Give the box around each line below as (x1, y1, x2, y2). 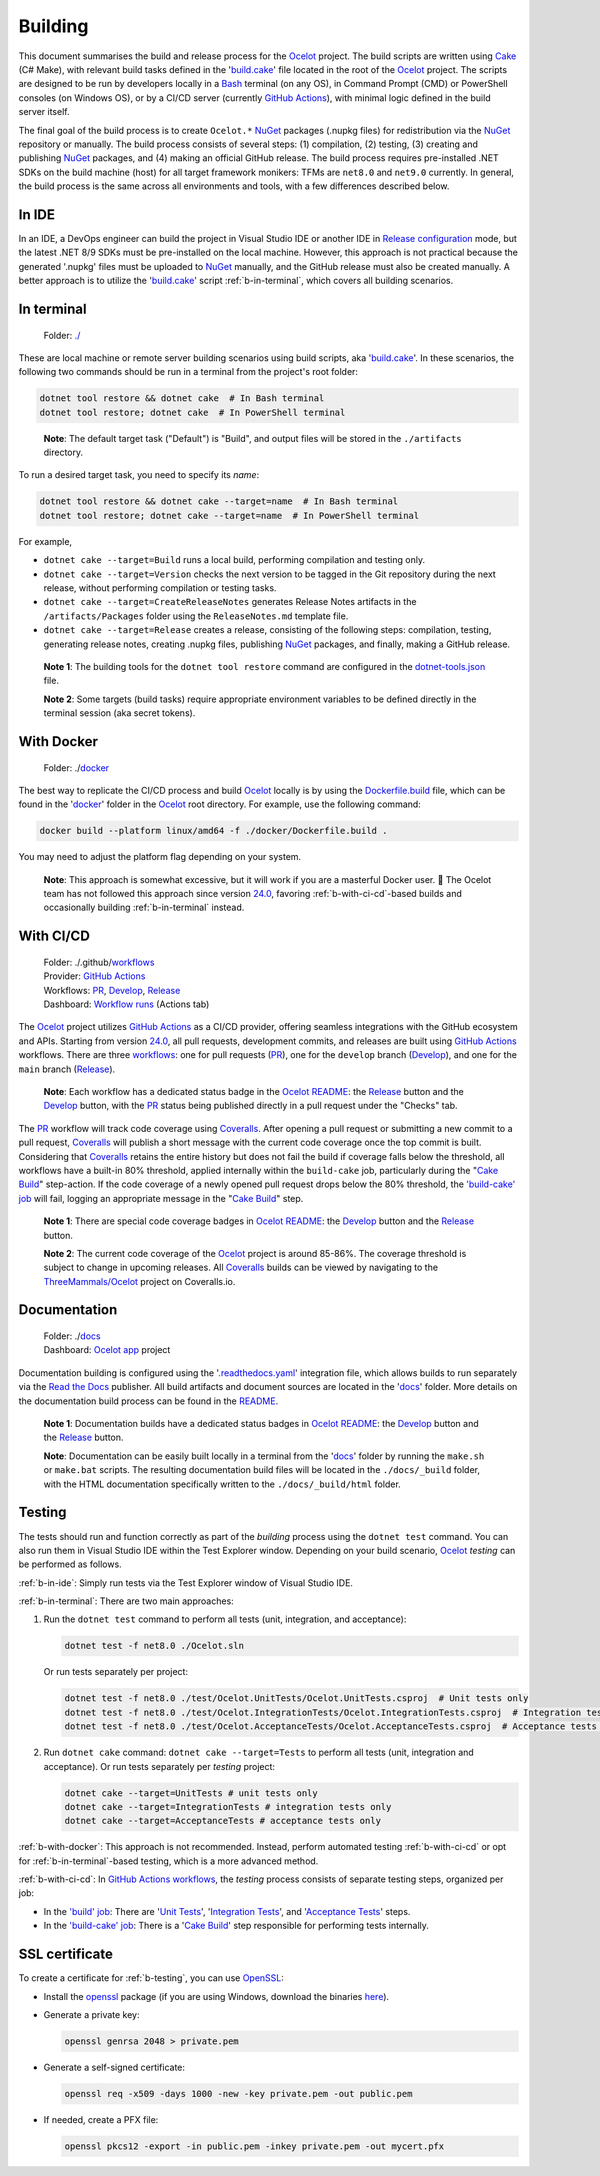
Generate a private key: (43, 2008, 140, 2020)
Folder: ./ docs (43, 1330, 101, 1342)
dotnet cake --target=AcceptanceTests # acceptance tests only (64, 1815, 382, 1827)
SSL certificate (18, 1946, 114, 1963)
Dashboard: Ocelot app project (43, 1344, 171, 1356)
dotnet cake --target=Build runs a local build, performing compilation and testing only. (43, 554, 425, 566)
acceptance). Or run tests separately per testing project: (43, 1760, 275, 1772)
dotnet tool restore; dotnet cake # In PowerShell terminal (39, 406, 346, 418)
